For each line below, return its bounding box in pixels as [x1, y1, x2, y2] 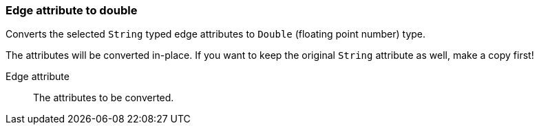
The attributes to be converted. [33, 92, 174, 104]
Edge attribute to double [6, 3, 138, 17]
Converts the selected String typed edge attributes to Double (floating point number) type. [6, 28, 426, 40]
